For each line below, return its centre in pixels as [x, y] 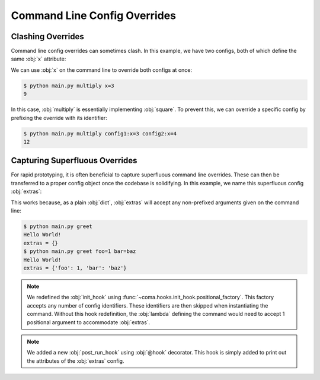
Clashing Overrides [47, 37]
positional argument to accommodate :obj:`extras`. [89, 322]
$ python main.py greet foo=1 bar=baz [80, 251]
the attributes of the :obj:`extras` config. [76, 361]
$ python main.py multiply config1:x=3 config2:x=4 [100, 133]
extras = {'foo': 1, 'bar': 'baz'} [75, 268]
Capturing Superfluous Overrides [74, 161]
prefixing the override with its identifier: [59, 118]
